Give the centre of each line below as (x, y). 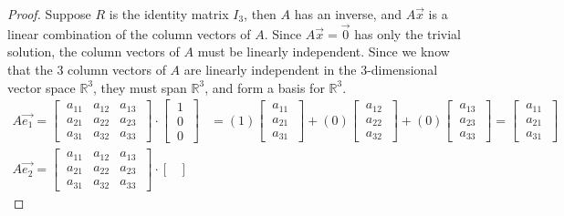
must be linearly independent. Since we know (324, 51)
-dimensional (402, 69)
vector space (42, 87)
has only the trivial (408, 33)
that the (30, 69)
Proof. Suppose (49, 14)
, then (260, 14)
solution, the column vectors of (94, 51)
